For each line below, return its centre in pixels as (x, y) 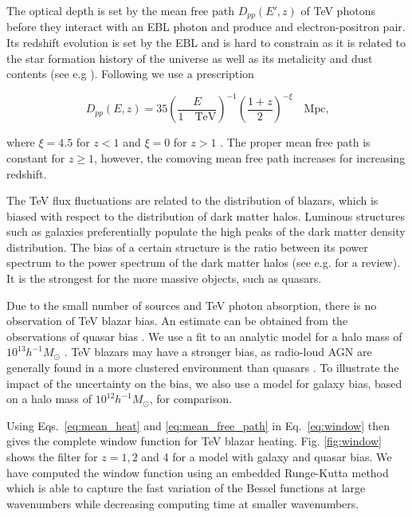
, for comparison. (190, 399)
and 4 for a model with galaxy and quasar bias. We (267, 457)
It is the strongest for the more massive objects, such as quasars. (164, 278)
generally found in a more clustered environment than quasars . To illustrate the (203, 368)
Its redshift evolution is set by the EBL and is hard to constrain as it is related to (206, 43)
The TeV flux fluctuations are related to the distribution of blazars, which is (192, 200)
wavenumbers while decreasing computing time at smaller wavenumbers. (183, 503)
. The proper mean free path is (295, 142)
